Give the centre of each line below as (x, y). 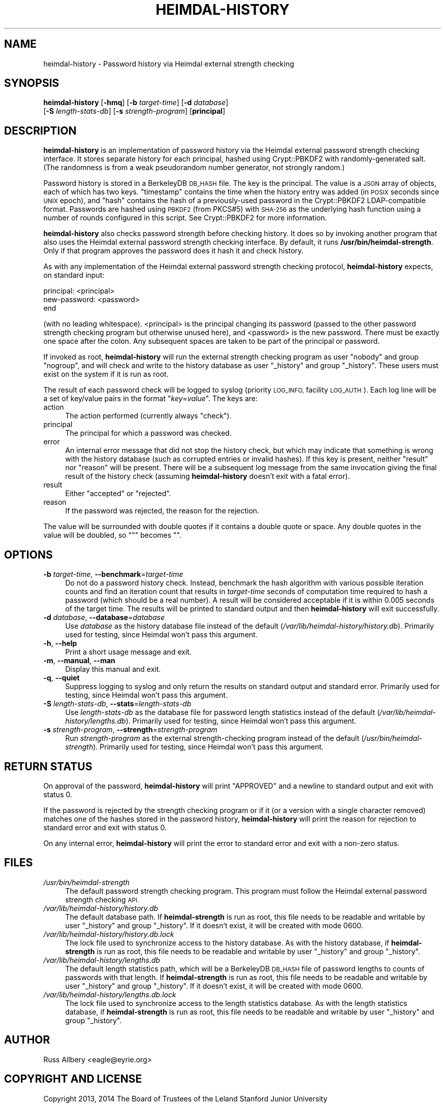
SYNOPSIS (32, 83)
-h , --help (60, 643)
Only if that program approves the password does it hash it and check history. (173, 251)
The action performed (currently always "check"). (148, 416)
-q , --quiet (61, 678)
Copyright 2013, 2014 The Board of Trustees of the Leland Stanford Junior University (185, 1098)
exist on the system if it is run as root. (106, 374)
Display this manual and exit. (113, 669)
